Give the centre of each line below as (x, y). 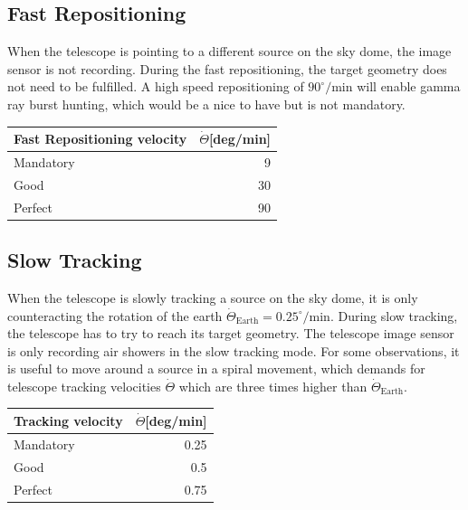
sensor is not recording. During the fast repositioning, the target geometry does (227, 68)
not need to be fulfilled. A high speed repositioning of (156, 86)
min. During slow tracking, (383, 315)
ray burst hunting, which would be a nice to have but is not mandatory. (206, 104)
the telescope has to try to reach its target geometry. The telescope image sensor (231, 333)
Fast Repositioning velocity (100, 139)
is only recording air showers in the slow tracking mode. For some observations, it (234, 350)
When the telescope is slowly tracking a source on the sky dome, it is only (213, 297)
